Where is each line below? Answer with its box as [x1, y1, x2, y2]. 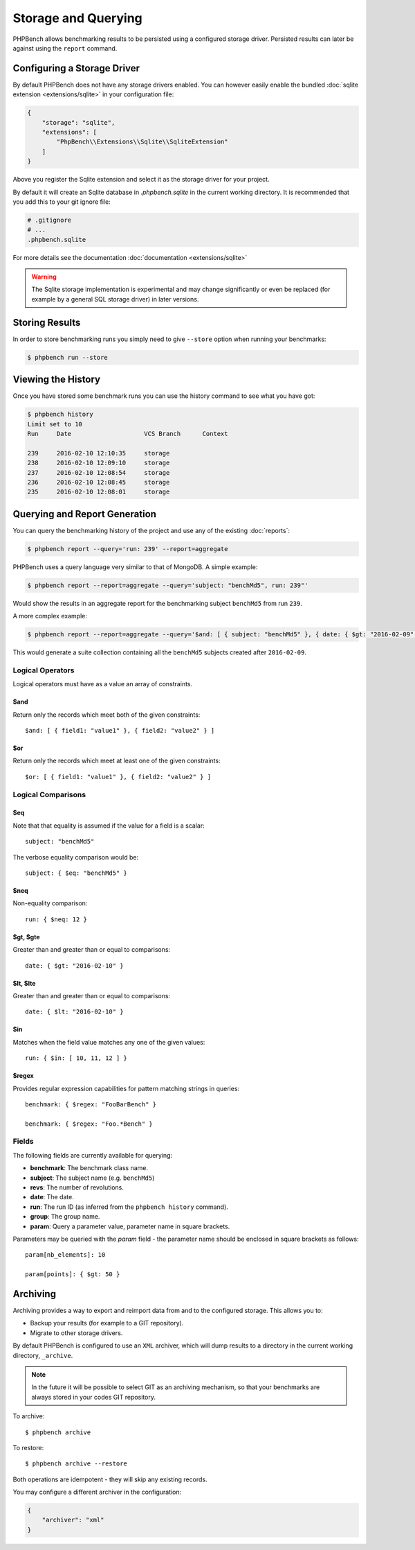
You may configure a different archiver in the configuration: [12, 1488, 182, 1497]
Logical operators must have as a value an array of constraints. [12, 680, 193, 688]
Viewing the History [12, 374, 100, 385]
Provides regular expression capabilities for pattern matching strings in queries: [12, 1084, 240, 1092]
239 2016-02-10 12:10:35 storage [27, 449, 170, 457]
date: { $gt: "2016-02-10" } [25, 961, 124, 970]
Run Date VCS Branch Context [27, 430, 228, 438]
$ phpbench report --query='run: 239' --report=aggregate [27, 545, 228, 552]
